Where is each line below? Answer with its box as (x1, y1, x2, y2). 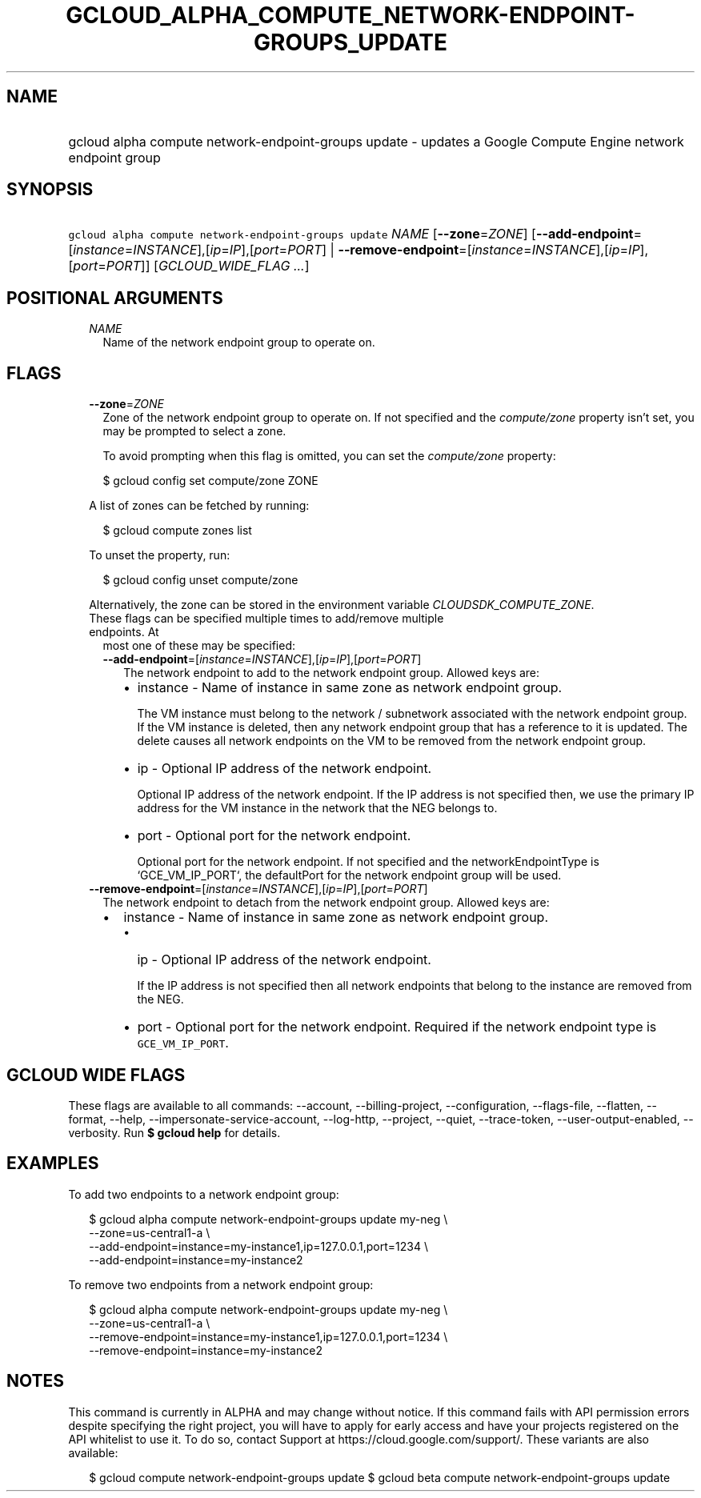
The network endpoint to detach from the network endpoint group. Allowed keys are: (102, 895, 550, 910)
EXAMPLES (6, 1153, 99, 1174)
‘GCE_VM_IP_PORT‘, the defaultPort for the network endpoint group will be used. (137, 868, 562, 883)
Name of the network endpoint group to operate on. (102, 335, 375, 350)
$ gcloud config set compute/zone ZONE (102, 474, 318, 488)
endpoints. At (89, 625, 159, 639)
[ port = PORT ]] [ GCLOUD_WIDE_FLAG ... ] (68, 258, 310, 274)
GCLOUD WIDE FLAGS (6, 1064, 186, 1085)
